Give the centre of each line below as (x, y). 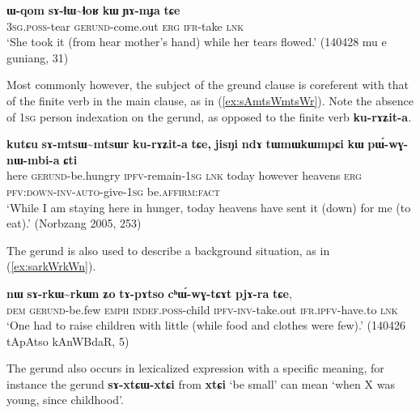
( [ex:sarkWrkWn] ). (51, 266)
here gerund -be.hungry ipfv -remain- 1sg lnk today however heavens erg (184, 175)
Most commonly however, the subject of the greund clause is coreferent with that (208, 85)
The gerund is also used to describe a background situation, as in (168, 250)
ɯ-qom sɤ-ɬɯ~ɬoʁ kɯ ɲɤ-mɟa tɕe (93, 10)
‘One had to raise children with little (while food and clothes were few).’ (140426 (206, 325)
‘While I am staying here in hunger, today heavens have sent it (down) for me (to (209, 207)
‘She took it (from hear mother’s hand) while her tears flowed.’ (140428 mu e (197, 42)
